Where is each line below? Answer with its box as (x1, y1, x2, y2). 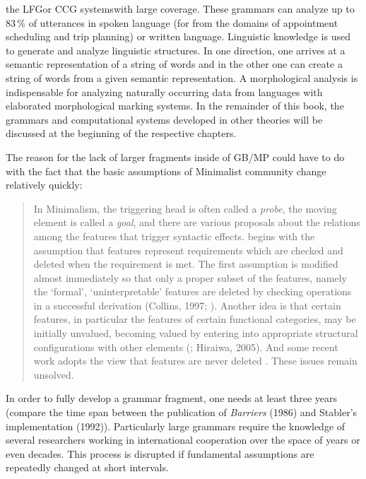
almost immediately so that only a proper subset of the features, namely (33, 270, 347, 285)
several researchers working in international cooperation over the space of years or (6, 432, 360, 447)
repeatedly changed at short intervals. (6, 460, 169, 475)
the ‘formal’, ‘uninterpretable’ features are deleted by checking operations (33, 284, 352, 299)
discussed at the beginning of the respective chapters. (6, 126, 237, 141)
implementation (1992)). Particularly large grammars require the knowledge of (6, 418, 346, 433)
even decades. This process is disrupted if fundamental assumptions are (6, 446, 314, 461)
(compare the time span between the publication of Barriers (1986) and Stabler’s (6, 405, 358, 420)
